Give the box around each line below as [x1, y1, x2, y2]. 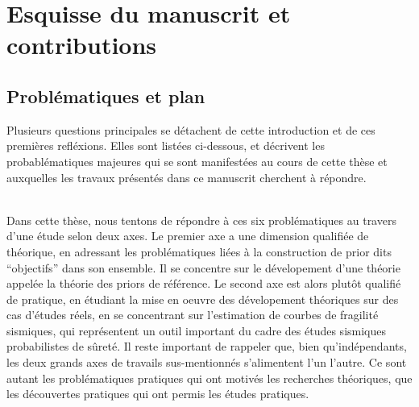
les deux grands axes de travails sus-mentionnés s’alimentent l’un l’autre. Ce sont [6, 354, 407, 371]
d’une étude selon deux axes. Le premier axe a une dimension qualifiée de [6, 227, 369, 244]
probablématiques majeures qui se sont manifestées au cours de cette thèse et [6, 152, 388, 169]
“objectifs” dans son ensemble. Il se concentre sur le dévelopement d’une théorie [6, 259, 400, 276]
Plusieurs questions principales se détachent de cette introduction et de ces [6, 121, 375, 138]
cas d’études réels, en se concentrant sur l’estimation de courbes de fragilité [6, 306, 379, 323]
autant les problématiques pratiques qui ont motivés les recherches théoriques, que [6, 369, 413, 386]
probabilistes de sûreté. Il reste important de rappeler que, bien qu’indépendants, [6, 338, 407, 355]
